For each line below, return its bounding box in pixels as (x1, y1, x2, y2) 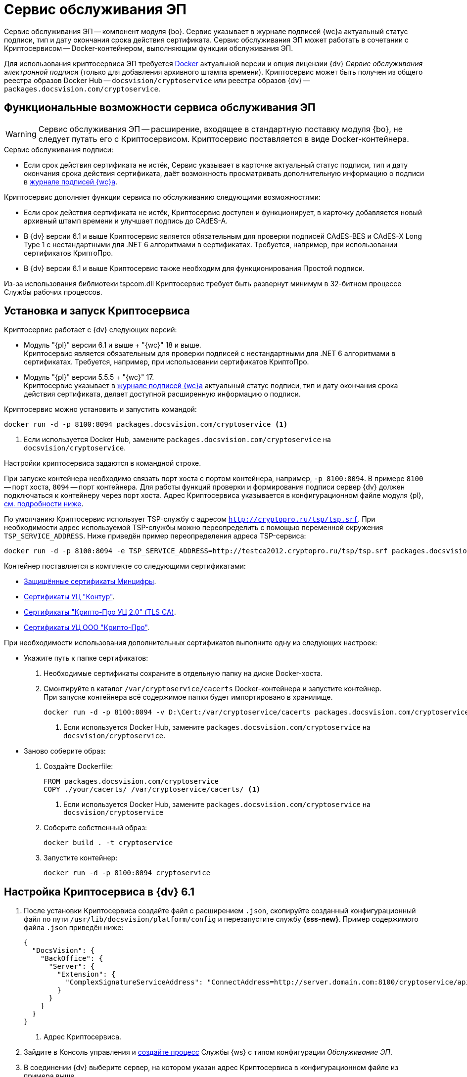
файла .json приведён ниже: (24, 923, 124, 932)
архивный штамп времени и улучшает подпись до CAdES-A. (24, 216, 228, 225)
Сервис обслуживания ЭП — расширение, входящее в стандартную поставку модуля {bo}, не (38, 124, 403, 134)
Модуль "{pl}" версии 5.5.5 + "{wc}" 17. (24, 373, 154, 382)
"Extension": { (57, 970, 116, 979)
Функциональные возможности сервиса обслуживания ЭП (4, 101, 316, 114)
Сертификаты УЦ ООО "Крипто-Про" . (24, 623, 149, 632)
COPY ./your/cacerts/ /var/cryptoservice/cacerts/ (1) (44, 785, 261, 794)
